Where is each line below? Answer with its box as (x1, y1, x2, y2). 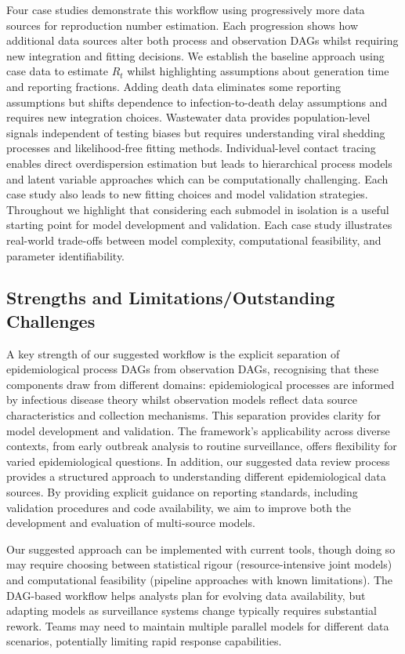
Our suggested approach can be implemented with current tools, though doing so (6, 540, 396, 557)
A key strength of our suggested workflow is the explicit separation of (6, 345, 340, 362)
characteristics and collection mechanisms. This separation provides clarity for (6, 407, 381, 423)
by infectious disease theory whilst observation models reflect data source (6, 391, 357, 408)
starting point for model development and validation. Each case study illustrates (6, 216, 392, 233)
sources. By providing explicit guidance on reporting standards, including (6, 484, 358, 500)
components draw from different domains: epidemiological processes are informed (6, 376, 395, 392)
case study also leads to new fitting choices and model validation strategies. (6, 186, 368, 202)
